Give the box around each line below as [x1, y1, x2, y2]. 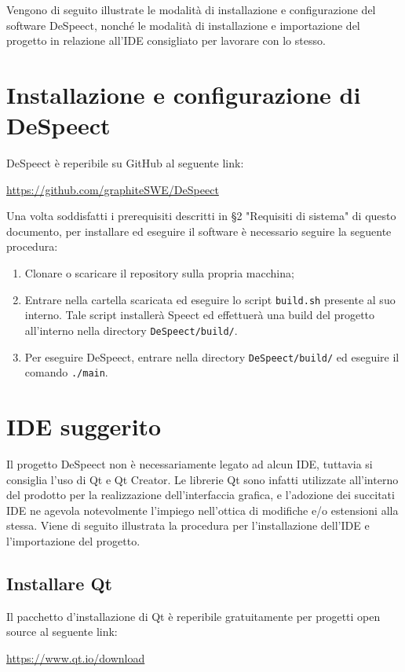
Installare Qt [6, 571, 112, 595]
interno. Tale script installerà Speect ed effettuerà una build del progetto [24, 307, 375, 323]
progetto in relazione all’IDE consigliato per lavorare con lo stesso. [6, 32, 326, 49]
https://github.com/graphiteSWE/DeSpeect [6, 181, 219, 197]
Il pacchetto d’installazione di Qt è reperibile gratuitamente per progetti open [6, 608, 381, 624]
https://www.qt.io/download [6, 649, 145, 666]
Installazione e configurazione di [6, 78, 361, 110]
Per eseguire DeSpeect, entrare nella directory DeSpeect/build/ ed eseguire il [24, 348, 400, 365]
